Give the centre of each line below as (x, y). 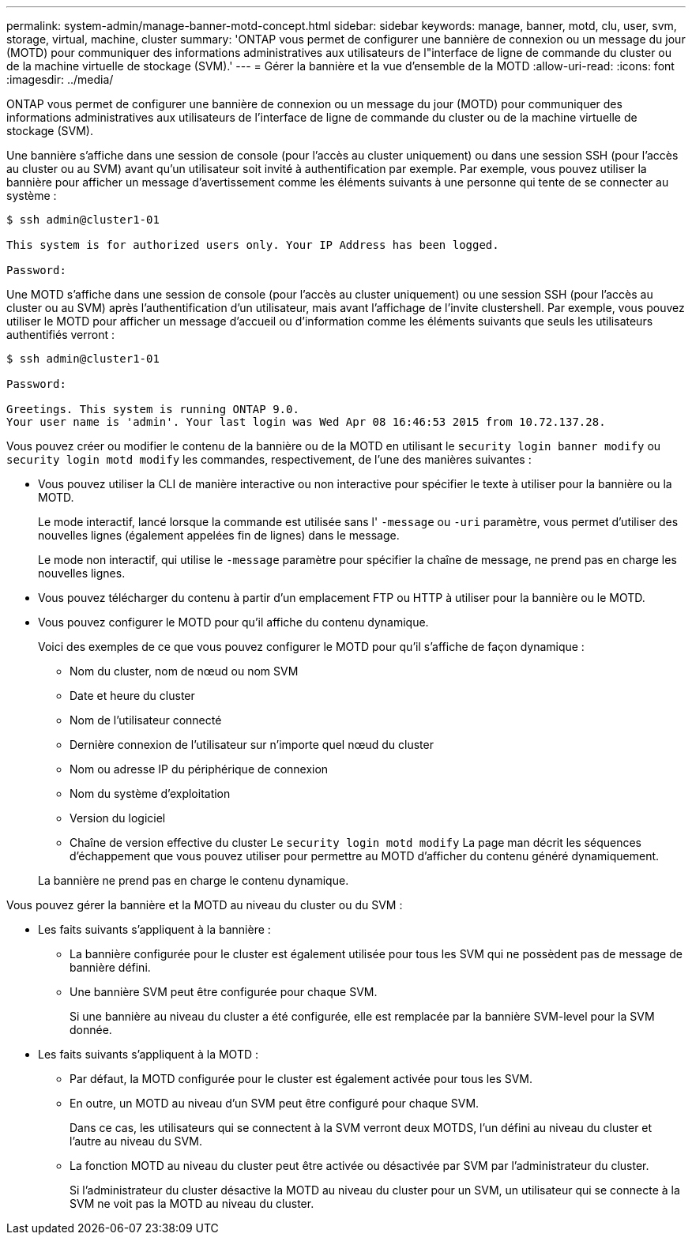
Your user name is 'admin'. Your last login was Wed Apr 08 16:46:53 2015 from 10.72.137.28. (306, 422)
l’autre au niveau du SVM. (136, 1141)
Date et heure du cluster (132, 696)
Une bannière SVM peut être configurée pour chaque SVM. (224, 992)
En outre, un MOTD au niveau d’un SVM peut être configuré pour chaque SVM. (275, 1103)
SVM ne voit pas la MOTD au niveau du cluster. (192, 1203)
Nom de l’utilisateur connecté (146, 720)
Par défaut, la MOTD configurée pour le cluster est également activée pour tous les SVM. (301, 1079)
